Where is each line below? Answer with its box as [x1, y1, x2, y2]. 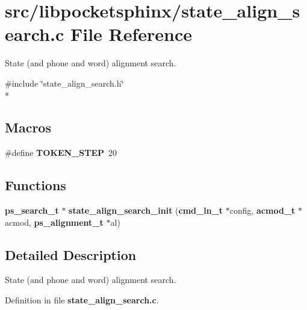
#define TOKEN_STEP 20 [5, 146, 117, 159]
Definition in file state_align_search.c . [5, 294, 159, 306]
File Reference [70, 22, 193, 46]
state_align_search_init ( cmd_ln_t [69, 204, 223, 217]
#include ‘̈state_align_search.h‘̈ [5, 76, 124, 89]
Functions [5, 176, 66, 194]
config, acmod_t [229, 204, 296, 217]
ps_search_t [5, 204, 59, 217]
